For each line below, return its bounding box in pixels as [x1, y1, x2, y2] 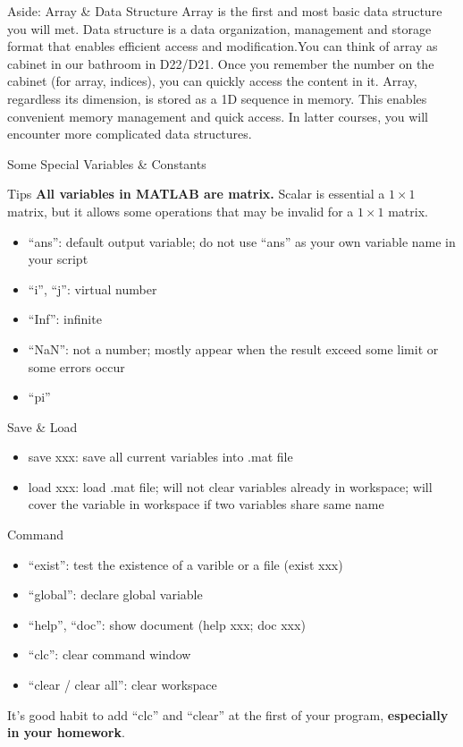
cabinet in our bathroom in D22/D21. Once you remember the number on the [7, 54, 434, 72]
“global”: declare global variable [28, 585, 203, 604]
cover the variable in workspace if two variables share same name [28, 495, 384, 514]
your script [28, 250, 88, 268]
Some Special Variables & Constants [7, 154, 206, 173]
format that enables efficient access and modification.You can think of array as [7, 37, 438, 55]
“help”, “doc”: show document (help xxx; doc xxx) [28, 615, 306, 633]
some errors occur [28, 357, 125, 376]
